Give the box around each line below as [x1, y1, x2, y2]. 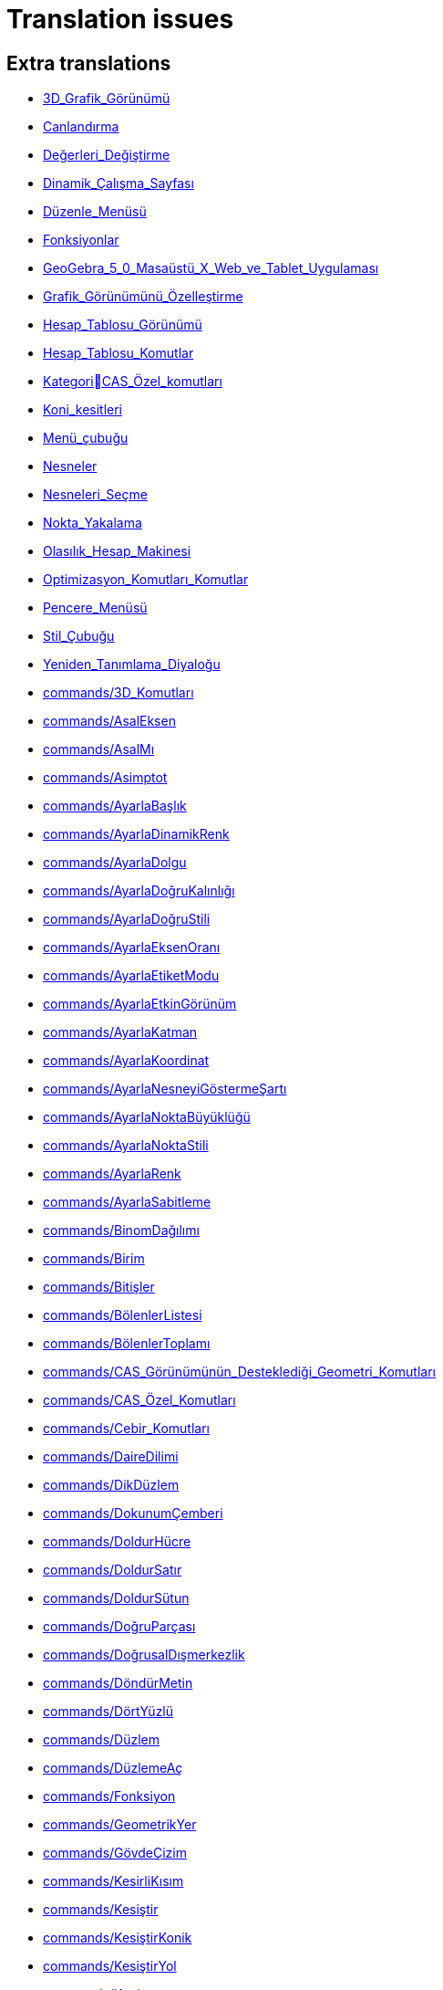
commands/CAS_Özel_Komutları [43, 1392, 236, 1409]
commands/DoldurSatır [43, 1562, 182, 1578]
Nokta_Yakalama [43, 515, 142, 531]
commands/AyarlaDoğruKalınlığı [43, 883, 235, 899]
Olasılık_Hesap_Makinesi [43, 543, 191, 560]
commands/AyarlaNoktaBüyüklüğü [43, 1109, 251, 1126]
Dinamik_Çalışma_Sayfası [43, 175, 194, 192]
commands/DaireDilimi [43, 1449, 179, 1465]
